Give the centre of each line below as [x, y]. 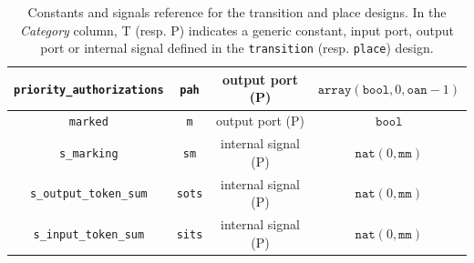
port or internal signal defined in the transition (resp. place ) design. [237, 48]
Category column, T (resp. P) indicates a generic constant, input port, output [237, 30]
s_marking [89, 153]
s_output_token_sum [88, 194]
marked [88, 122]
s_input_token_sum [89, 234]
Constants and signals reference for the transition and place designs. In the [237, 12]
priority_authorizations [89, 90]
